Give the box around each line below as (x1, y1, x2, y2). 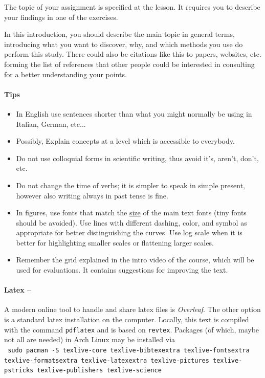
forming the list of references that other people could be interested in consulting (4, 58, 255, 69)
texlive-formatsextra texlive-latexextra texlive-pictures (4, 357, 209, 364)
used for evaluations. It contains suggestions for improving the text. (16, 264, 228, 275)
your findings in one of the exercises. (4, 11, 118, 22)
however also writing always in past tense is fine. (16, 190, 168, 201)
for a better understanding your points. (4, 69, 127, 79)
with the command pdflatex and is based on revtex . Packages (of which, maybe (4, 324, 259, 335)
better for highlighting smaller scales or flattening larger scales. (16, 237, 214, 248)
